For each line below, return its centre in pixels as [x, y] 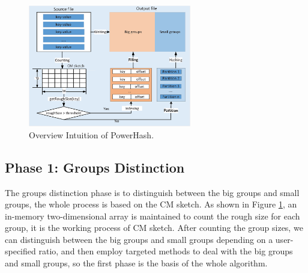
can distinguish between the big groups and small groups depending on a [139, 239]
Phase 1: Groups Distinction [95, 167]
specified [20, 251]
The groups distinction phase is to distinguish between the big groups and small [152, 192]
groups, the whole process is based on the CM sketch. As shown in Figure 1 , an [151, 204]
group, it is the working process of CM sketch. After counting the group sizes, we [154, 228]
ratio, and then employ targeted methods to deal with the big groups [166, 251]
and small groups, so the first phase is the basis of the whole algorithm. [136, 263]
